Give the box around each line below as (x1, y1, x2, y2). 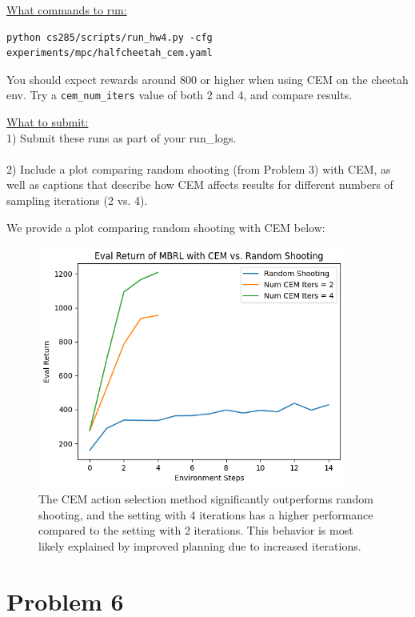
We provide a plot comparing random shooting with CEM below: (6, 218, 325, 235)
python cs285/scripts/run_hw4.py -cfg (6, 31, 213, 43)
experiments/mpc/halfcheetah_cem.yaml (6, 47, 213, 59)
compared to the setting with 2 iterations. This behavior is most (38, 522, 353, 539)
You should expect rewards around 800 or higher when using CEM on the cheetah (6, 70, 409, 87)
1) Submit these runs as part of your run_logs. (6, 129, 237, 146)
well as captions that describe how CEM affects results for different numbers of (6, 176, 393, 193)
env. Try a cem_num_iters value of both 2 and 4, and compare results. (6, 86, 353, 103)
